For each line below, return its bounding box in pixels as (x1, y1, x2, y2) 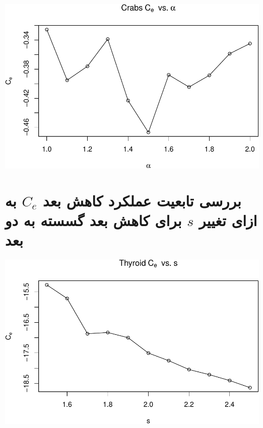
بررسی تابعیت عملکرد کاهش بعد (42, 190, 241, 210)
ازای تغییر (199, 209, 257, 230)
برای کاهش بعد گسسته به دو (5, 209, 182, 230)
